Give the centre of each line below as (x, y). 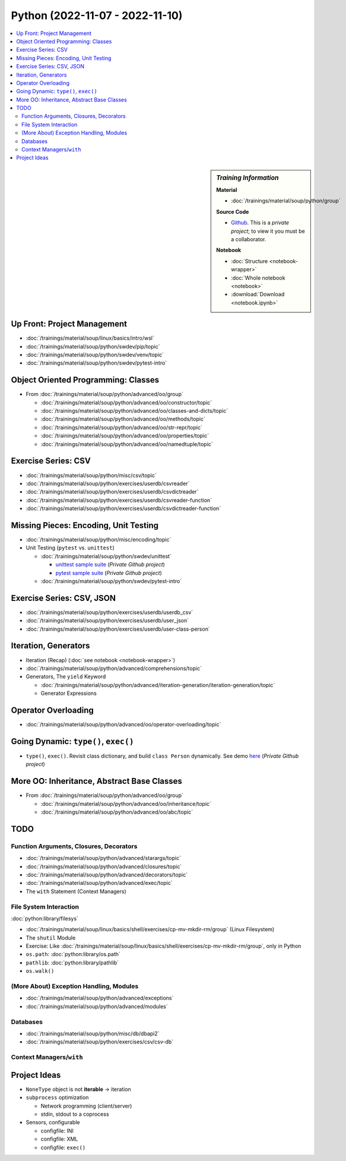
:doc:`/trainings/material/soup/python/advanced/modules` (97, 1006)
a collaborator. (249, 239)
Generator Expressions (69, 693)
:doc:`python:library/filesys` (45, 918)
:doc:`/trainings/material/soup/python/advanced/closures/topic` (104, 866)
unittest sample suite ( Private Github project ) (110, 565)
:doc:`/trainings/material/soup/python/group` (286, 201)
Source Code (233, 211)
